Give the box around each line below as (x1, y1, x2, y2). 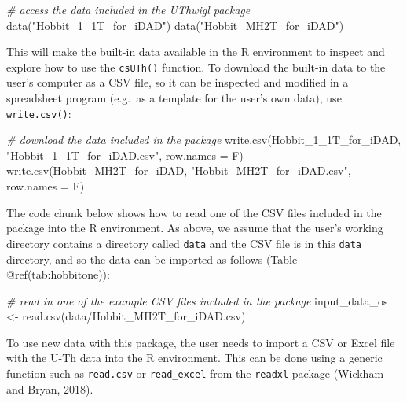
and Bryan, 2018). (6, 380, 93, 397)
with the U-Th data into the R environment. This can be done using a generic (6, 349, 383, 366)
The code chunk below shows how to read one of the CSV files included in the (6, 204, 382, 220)
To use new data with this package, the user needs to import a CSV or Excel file (6, 334, 395, 350)
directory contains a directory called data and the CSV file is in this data (6, 235, 362, 251)
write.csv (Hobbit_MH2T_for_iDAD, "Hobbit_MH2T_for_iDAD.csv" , (6, 162, 351, 179)
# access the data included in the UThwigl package (6, 2, 251, 17)
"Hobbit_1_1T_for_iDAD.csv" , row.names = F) (6, 146, 244, 163)
